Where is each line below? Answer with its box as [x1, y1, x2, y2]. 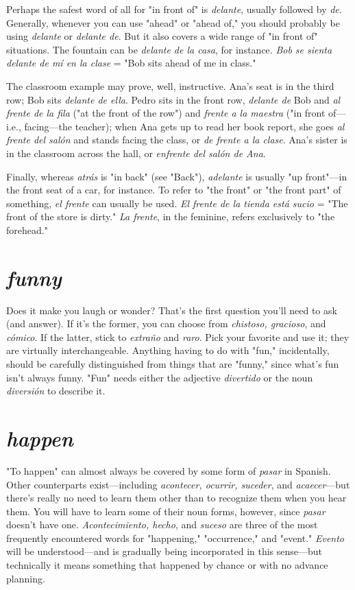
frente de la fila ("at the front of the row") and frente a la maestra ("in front [6, 106, 326, 120]
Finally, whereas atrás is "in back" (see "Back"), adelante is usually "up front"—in [6, 169, 347, 183]
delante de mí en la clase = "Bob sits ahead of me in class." [6, 56, 256, 70]
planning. [6, 571, 45, 585]
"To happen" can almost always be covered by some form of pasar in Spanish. [6, 463, 331, 477]
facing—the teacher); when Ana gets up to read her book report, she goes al [24, 119, 345, 133]
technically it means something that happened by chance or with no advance [6, 558, 328, 572]
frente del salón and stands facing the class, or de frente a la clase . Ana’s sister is [6, 132, 347, 147]
